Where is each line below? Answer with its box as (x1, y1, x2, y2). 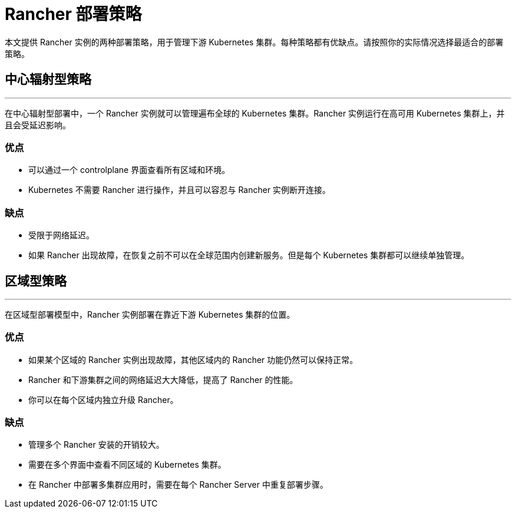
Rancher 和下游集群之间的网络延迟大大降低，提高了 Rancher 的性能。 (28, 374, 298, 385)
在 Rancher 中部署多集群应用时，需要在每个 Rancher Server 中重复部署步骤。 (28, 479, 328, 490)
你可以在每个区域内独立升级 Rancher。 (28, 394, 178, 405)
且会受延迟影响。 (5, 119, 71, 130)
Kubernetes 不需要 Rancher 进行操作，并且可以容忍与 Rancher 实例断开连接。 (28, 185, 331, 195)
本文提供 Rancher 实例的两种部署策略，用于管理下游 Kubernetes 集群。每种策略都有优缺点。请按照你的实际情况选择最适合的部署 (5, 36, 504, 47)
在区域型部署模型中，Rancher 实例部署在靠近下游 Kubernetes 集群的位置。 (5, 309, 295, 319)
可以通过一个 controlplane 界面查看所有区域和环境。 (28, 165, 230, 175)
